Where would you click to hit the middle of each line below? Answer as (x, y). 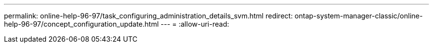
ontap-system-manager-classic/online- (359, 16)
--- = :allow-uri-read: (195, 24)
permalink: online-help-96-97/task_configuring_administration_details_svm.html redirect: (149, 16)
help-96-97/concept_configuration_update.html (82, 24)
